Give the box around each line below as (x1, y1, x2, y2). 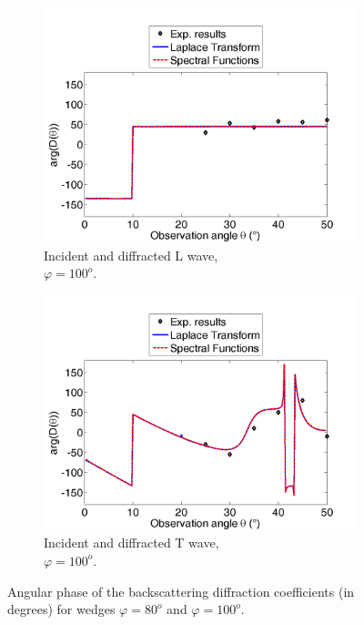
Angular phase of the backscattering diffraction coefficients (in (7, 581, 355, 600)
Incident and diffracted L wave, (44, 245, 218, 264)
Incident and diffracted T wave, (44, 533, 219, 552)
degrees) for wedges (7, 599, 116, 619)
